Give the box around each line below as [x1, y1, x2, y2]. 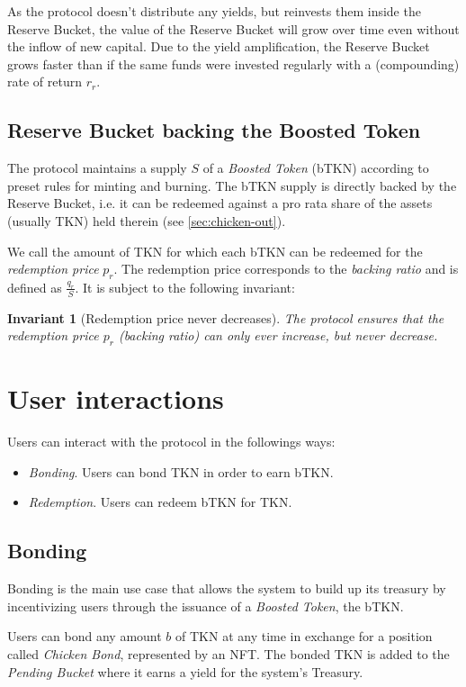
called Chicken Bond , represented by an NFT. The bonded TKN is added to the [7, 645, 450, 664]
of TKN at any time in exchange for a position [175, 627, 433, 646]
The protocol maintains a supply [7, 158, 187, 177]
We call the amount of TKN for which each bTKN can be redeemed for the [7, 241, 423, 260]
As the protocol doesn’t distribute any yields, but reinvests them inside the [7, 2, 421, 20]
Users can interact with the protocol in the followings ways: [7, 432, 336, 451]
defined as [7, 277, 62, 296]
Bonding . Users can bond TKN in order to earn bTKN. [28, 462, 334, 481]
